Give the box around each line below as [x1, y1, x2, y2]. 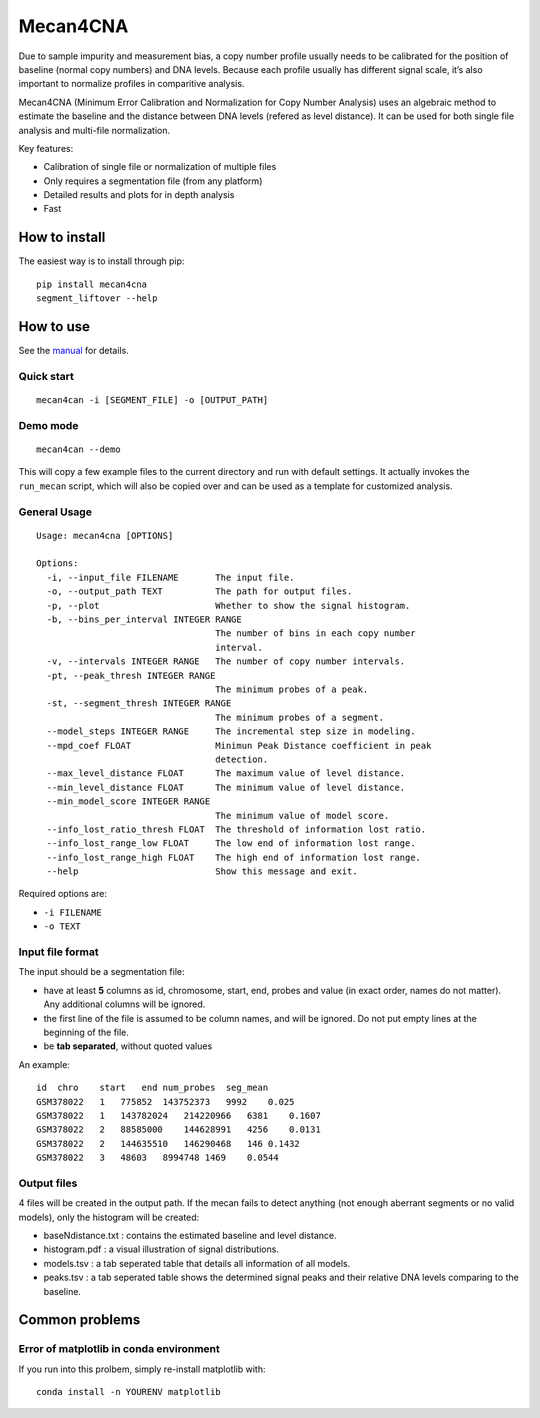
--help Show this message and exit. [46, 866, 359, 877]
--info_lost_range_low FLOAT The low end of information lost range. [46, 838, 416, 849]
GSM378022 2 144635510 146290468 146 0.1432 [36, 1138, 300, 1149]
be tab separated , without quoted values [43, 1040, 213, 1052]
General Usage [18, 505, 92, 519]
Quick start [18, 369, 75, 383]
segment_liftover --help [36, 293, 158, 304]
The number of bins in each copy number [215, 628, 416, 639]
